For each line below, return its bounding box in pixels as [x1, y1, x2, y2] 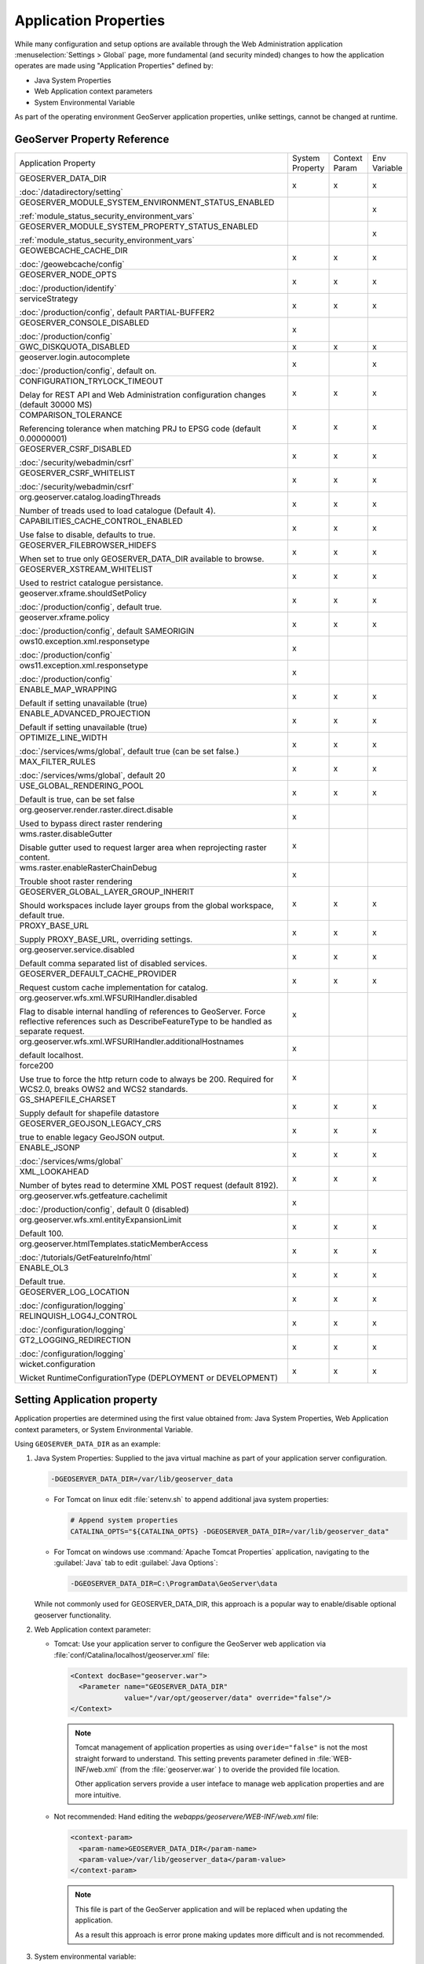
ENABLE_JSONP [19, 1141, 80, 1152]
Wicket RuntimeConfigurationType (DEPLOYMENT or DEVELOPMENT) [19, 1372, 279, 1383]
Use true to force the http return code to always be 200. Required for [19, 1073, 274, 1084]
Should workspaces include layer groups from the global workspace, [19, 900, 274, 911]
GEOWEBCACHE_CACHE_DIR [19, 244, 129, 255]
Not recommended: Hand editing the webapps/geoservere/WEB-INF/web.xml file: [53, 1812, 319, 1822]
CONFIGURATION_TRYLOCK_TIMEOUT [19, 376, 164, 387]
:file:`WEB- [316, 1753, 353, 1763]
